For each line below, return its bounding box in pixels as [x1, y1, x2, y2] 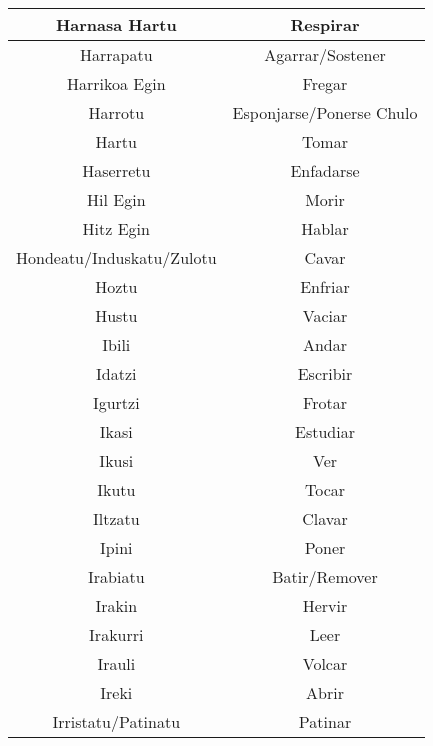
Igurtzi [92, 391, 140, 414]
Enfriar [300, 275, 350, 298]
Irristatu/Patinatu [52, 710, 181, 733]
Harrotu [88, 101, 145, 124]
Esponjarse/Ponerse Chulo [232, 101, 418, 124]
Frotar [303, 391, 347, 414]
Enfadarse [290, 159, 360, 182]
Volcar [302, 652, 348, 675]
